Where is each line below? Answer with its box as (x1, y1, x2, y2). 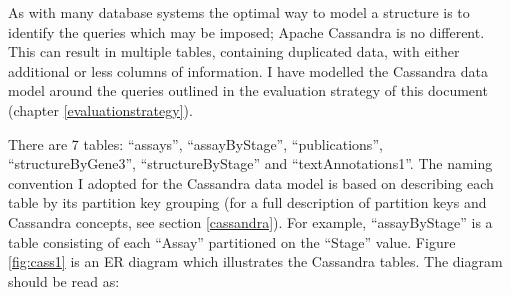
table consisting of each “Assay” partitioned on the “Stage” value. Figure (8, 231, 456, 252)
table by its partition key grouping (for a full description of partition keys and (8, 192, 487, 213)
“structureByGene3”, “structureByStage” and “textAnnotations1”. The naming (8, 153, 493, 174)
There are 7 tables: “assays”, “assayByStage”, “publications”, (8, 133, 383, 154)
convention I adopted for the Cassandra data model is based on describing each (8, 172, 494, 193)
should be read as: (8, 270, 120, 291)
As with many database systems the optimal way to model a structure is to (8, 2, 470, 22)
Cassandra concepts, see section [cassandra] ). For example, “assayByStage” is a (8, 211, 493, 232)
